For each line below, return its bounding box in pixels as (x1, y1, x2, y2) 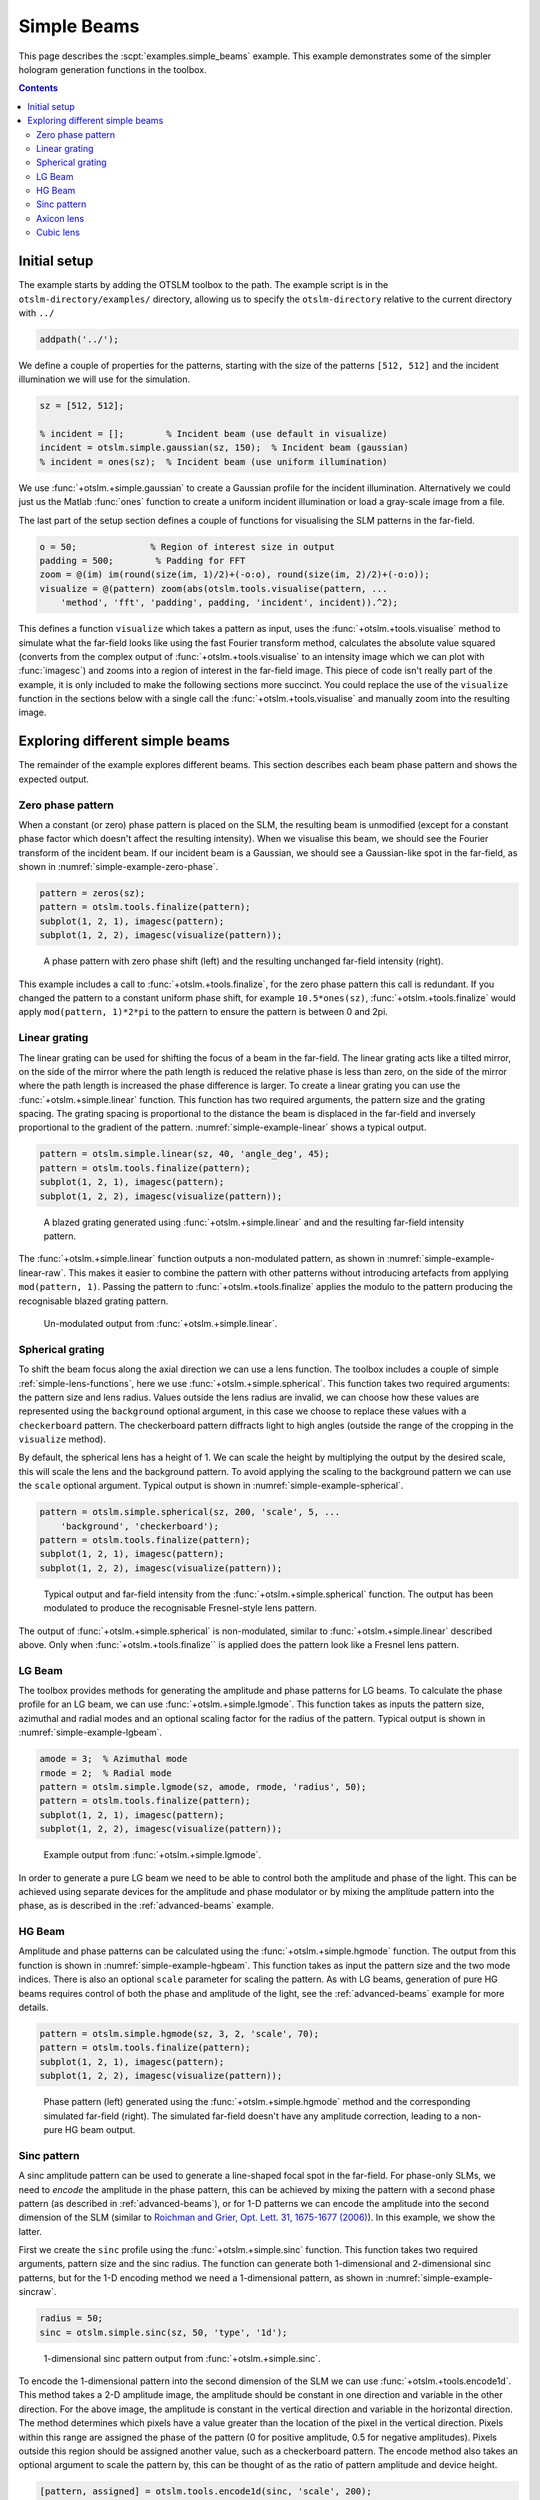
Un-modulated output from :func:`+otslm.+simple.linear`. (43, 1317, 278, 1329)
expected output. (18, 773, 90, 785)
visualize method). (18, 1433, 107, 1445)
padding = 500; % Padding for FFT (39, 555, 246, 566)
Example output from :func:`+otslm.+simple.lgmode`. (43, 1849, 262, 1861)
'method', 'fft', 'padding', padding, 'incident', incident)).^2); (60, 597, 399, 609)
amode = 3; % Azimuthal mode (39, 1753, 188, 1765)
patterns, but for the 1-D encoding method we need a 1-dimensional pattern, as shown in (18, 2271, 384, 2284)
